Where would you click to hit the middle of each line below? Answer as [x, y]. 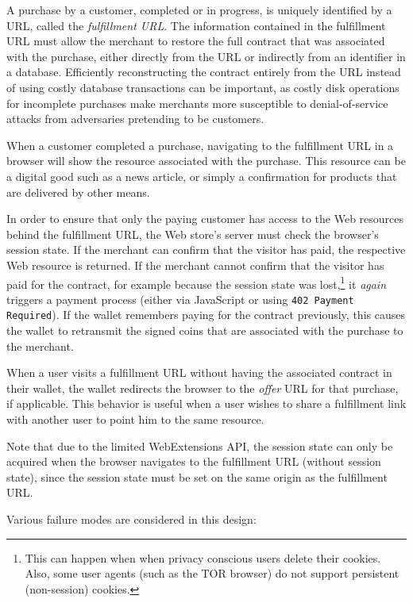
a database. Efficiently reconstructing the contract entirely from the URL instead [204, 72]
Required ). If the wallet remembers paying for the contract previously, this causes [206, 315]
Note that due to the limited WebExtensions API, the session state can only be [200, 446]
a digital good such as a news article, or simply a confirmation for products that [202, 176]
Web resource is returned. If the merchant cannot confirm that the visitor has [195, 265]
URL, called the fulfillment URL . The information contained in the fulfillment [196, 25]
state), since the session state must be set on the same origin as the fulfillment [197, 476]
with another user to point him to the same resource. [135, 419]
